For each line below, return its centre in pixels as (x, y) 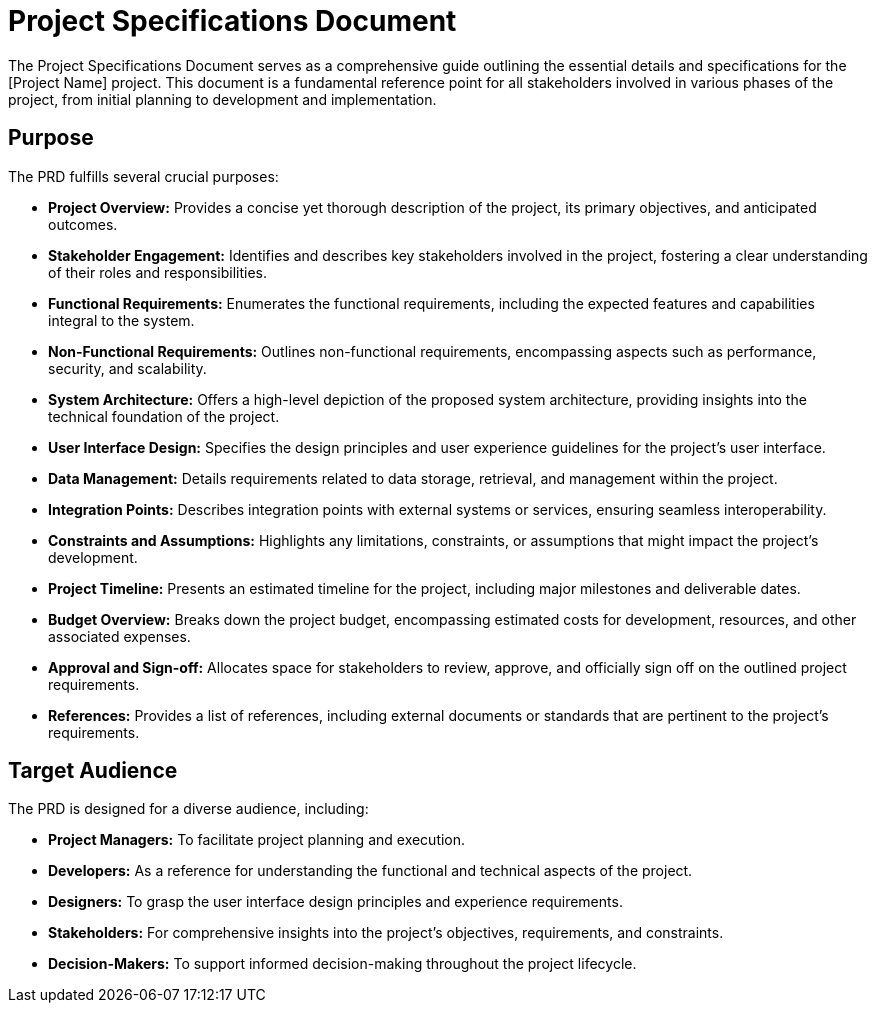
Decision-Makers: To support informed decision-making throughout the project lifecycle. (342, 964)
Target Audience (93, 771)
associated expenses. (119, 636)
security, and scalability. (127, 368)
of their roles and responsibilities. (157, 272)
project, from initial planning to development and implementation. (222, 99)
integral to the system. (121, 320)
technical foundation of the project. (164, 416)
